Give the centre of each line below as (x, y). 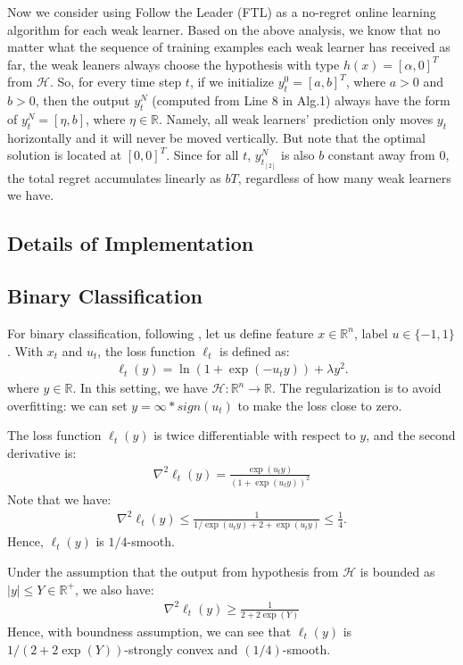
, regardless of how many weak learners (344, 177)
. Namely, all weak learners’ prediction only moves (296, 118)
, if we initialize (232, 82)
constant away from (381, 155)
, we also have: (114, 589)
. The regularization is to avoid (356, 388)
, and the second (411, 435)
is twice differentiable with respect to (255, 435)
